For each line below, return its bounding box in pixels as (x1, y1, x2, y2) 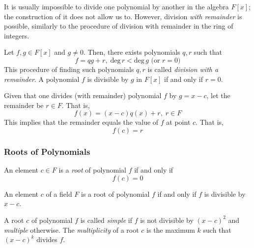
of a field (46, 188, 72, 199)
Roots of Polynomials (4, 145, 90, 157)
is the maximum (146, 224, 195, 235)
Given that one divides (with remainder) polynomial (4, 90, 162, 101)
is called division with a (147, 64, 219, 74)
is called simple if (80, 214, 132, 225)
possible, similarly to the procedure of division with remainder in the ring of (4, 21, 233, 31)
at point (166, 117, 191, 127)
